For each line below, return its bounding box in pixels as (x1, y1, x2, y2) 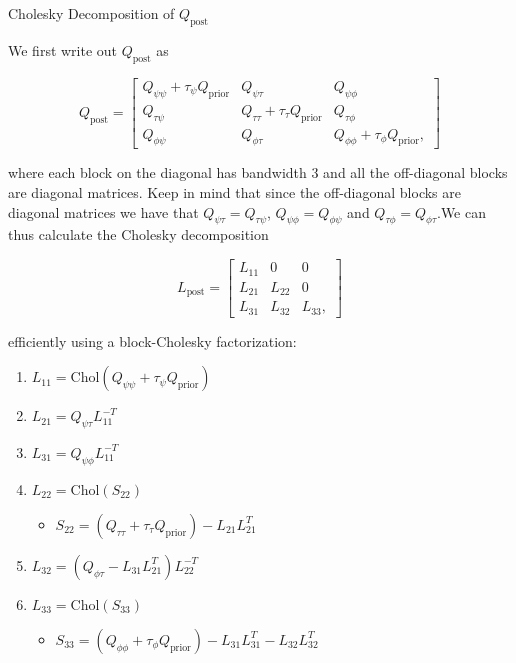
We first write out (8, 40, 118, 61)
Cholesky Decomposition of (8, 3, 175, 24)
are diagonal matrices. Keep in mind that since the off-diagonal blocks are (8, 182, 461, 203)
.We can (436, 201, 486, 222)
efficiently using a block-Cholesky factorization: (8, 330, 297, 351)
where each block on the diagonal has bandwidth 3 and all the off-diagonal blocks (8, 162, 508, 183)
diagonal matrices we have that (8, 201, 199, 222)
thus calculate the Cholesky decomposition (8, 224, 269, 245)
